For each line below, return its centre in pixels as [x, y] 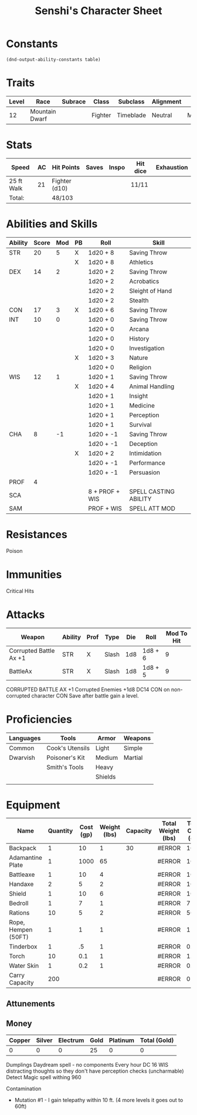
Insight [139, 396]
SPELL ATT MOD [152, 508]
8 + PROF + [104, 491]
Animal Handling [152, 386]
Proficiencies [39, 719]
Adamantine [26, 858]
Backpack [23, 848]
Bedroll [19, 903]
